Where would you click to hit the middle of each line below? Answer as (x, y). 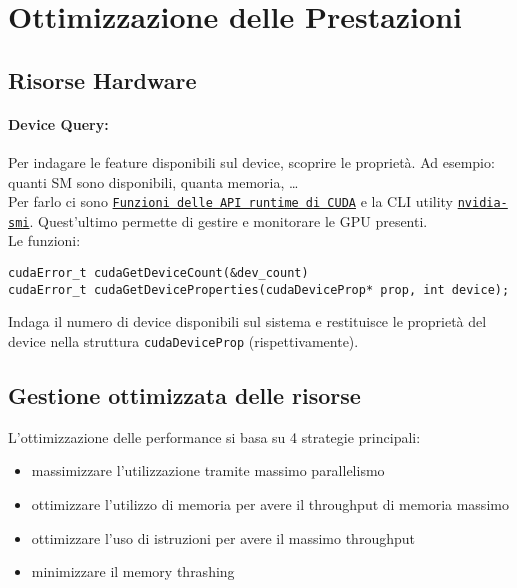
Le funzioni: (44, 240)
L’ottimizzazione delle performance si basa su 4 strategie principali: (214, 436)
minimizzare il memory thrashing (133, 571)
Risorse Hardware (102, 79)
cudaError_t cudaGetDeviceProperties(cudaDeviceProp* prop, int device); (259, 289)
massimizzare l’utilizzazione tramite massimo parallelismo (208, 470)
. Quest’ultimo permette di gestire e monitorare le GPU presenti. (228, 220)
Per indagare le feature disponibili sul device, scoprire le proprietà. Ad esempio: (251, 161)
